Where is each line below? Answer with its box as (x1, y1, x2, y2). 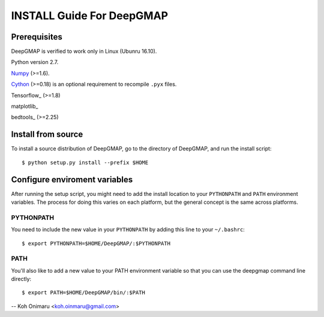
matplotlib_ (11, 102, 38, 110)
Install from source (11, 129, 83, 140)
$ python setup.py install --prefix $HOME (22, 159, 149, 166)
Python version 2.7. (11, 59, 59, 66)
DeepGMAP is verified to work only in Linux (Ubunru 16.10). (11, 48, 157, 55)
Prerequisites (11, 32, 62, 42)
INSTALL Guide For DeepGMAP (11, 9, 168, 22)
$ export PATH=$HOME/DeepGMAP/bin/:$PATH (22, 289, 145, 296)
